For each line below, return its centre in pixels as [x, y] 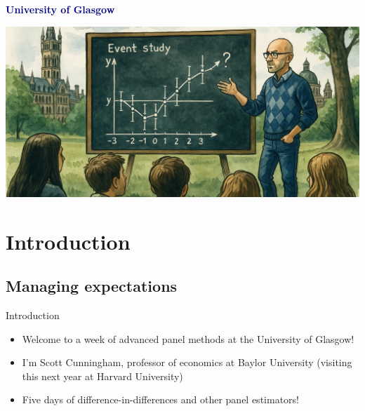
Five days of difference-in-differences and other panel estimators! [160, 399]
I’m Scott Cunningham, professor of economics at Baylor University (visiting [187, 362]
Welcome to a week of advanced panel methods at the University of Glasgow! [188, 338]
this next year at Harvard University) [102, 376]
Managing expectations [92, 286]
